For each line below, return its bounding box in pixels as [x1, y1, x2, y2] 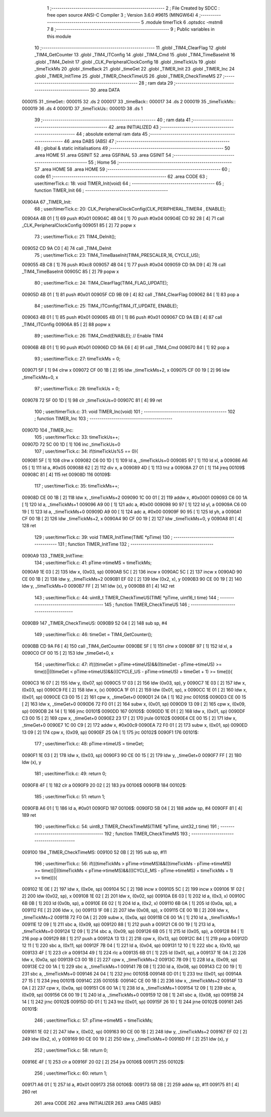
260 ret [22, 1088, 37, 1095]
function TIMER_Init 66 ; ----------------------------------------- [34, 187, 168, 193]
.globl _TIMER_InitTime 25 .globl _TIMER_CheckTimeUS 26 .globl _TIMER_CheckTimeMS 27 [34, 73, 222, 79]
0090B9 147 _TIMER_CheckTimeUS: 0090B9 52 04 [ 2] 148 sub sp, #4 [22, 620, 168, 626]
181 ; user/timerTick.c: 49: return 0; [34, 771, 107, 777]
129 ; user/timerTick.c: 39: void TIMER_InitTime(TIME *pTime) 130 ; [34, 534, 173, 540]
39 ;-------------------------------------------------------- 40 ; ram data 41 [34, 117, 191, 123]
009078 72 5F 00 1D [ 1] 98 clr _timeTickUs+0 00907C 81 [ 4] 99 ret [22, 397, 163, 403]
